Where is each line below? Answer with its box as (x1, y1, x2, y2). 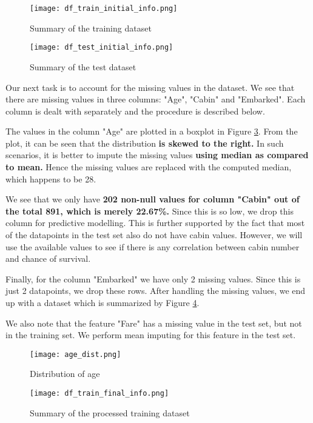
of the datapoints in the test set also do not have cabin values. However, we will (5, 228, 303, 241)
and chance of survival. (5, 252, 91, 265)
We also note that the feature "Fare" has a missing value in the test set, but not (5, 316, 302, 329)
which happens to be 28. (5, 172, 96, 185)
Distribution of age (30, 367, 100, 380)
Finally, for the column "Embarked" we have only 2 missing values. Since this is (5, 272, 301, 285)
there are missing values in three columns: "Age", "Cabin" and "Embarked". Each (5, 93, 306, 105)
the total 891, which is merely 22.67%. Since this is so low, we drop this (5, 204, 294, 217)
